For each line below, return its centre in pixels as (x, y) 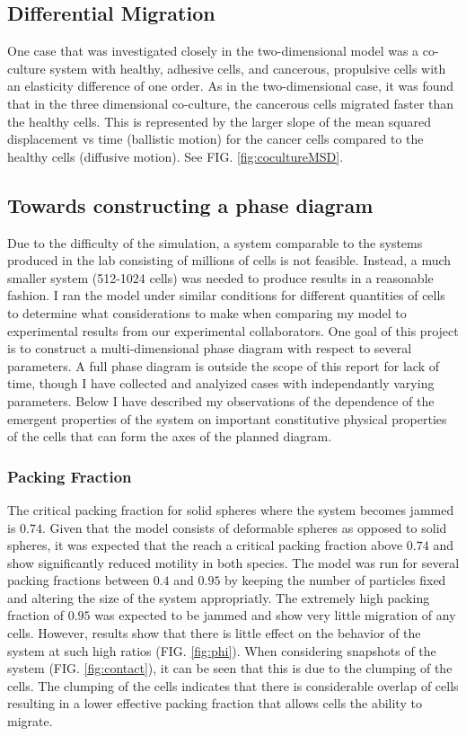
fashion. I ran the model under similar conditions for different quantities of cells (226, 295)
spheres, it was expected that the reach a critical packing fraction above (205, 545)
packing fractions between (79, 580)
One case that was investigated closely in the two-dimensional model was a (213, 51)
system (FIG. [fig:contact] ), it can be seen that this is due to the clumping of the (230, 668)
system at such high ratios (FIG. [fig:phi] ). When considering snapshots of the (222, 650)
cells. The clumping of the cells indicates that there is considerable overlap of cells (233, 685)
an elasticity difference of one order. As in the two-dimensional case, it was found (231, 86)
